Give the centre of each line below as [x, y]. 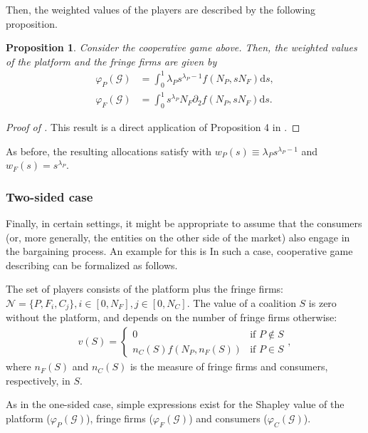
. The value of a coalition [241, 303]
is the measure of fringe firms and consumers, [229, 366]
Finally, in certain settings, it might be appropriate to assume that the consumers [184, 223]
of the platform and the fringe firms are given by [111, 61]
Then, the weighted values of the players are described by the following [161, 9]
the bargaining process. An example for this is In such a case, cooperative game [179, 251]
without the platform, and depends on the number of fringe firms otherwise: [172, 317]
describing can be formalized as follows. [92, 265]
